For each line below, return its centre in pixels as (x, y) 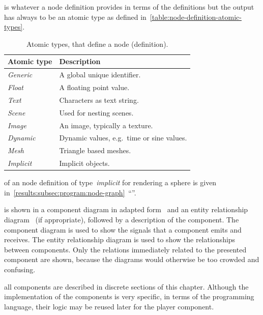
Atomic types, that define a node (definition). (97, 44)
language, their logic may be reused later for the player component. (109, 306)
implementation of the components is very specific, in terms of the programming (129, 296)
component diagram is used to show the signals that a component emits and (123, 229)
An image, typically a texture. (106, 125)
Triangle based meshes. (95, 150)
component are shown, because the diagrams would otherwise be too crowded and (132, 259)
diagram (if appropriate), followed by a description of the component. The (122, 219)
